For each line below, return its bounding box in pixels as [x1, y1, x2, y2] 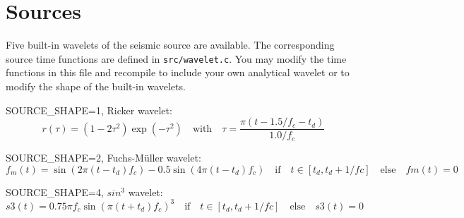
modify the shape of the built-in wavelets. [6, 78, 186, 93]
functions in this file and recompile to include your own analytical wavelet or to [6, 65, 350, 80]
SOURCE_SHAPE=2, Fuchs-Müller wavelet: [6, 150, 201, 165]
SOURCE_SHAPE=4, [6, 184, 104, 199]
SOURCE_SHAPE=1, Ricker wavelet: [6, 102, 172, 117]
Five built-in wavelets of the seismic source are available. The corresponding [6, 37, 335, 52]
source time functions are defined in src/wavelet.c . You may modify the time [6, 51, 347, 66]
